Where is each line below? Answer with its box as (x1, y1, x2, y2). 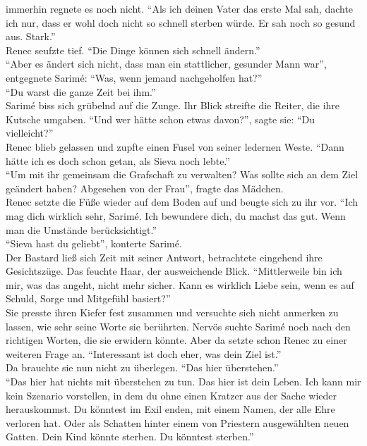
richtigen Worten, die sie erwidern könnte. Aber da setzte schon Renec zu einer (6, 333, 347, 347)
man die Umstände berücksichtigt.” (6, 222, 157, 237)
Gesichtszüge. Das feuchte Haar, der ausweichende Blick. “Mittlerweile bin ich (6, 264, 342, 278)
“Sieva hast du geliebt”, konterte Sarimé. (6, 236, 182, 251)
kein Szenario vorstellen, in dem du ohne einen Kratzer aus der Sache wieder (6, 388, 337, 402)
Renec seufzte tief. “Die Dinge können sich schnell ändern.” (6, 42, 260, 57)
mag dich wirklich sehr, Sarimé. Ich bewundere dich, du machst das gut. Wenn (6, 208, 346, 223)
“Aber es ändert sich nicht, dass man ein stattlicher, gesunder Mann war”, (6, 56, 327, 71)
